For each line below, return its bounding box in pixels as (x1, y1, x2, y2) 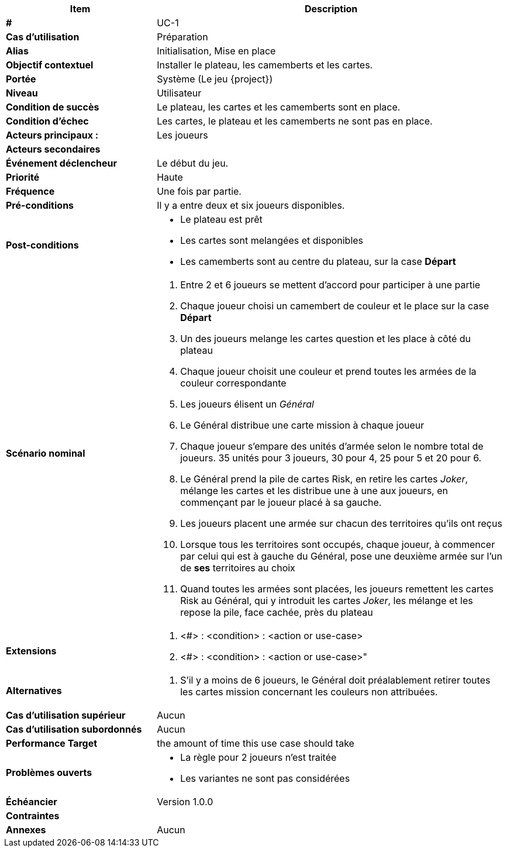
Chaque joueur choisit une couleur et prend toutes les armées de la (180, 365, 477, 377)
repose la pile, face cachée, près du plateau (180, 606, 373, 618)
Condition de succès (6, 101, 99, 113)
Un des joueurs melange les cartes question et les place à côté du (180, 333, 471, 344)
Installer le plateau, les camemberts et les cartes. (157, 59, 373, 71)
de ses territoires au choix (180, 562, 295, 574)
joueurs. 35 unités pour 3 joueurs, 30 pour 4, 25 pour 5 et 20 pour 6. (180, 452, 482, 464)
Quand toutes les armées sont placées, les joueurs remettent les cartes (180, 583, 494, 595)
